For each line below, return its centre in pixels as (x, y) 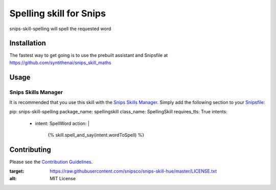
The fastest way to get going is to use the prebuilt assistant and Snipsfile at (89, 55)
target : (17, 171)
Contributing (30, 149)
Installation (28, 43)
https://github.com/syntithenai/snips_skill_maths (60, 62)
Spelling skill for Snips (57, 13)
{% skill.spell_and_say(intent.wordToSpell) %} (96, 135)
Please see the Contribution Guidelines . (51, 162)
